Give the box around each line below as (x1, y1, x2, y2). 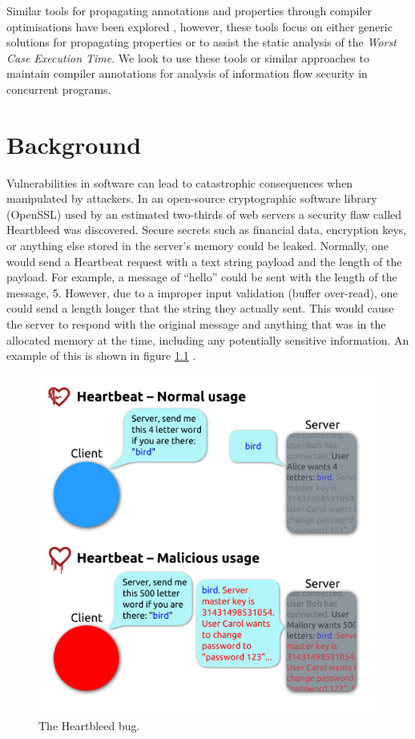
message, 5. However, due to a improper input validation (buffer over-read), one (6, 284, 398, 301)
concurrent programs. (6, 80, 111, 97)
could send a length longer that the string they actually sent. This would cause (6, 300, 394, 317)
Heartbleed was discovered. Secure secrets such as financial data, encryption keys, (6, 221, 407, 238)
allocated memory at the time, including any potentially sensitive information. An (6, 331, 409, 348)
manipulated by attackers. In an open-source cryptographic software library (6, 190, 377, 207)
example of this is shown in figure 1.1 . (6, 347, 196, 364)
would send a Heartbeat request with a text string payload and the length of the (6, 252, 402, 269)
